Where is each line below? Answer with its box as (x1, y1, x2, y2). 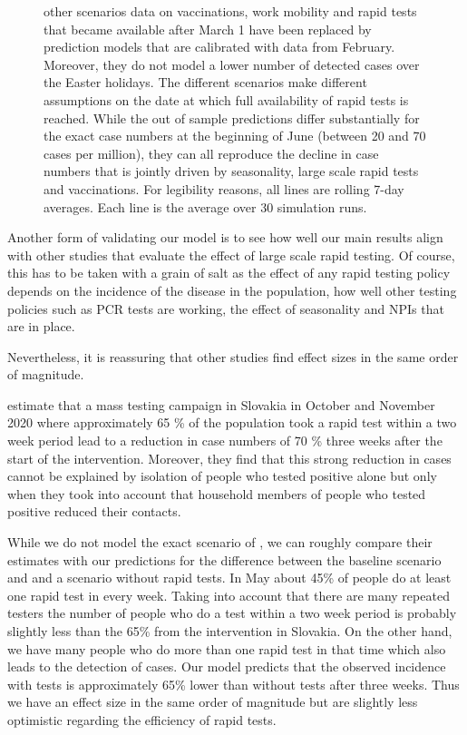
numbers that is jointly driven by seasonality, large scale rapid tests (44, 162, 419, 181)
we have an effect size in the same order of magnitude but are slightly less (7, 692, 418, 711)
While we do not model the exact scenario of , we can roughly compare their (7, 533, 433, 552)
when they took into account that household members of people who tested (7, 484, 426, 503)
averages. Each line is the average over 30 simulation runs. (44, 197, 367, 216)
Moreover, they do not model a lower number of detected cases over (44, 54, 420, 73)
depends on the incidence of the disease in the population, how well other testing (7, 280, 457, 299)
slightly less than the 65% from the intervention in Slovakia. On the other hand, (7, 622, 452, 640)
